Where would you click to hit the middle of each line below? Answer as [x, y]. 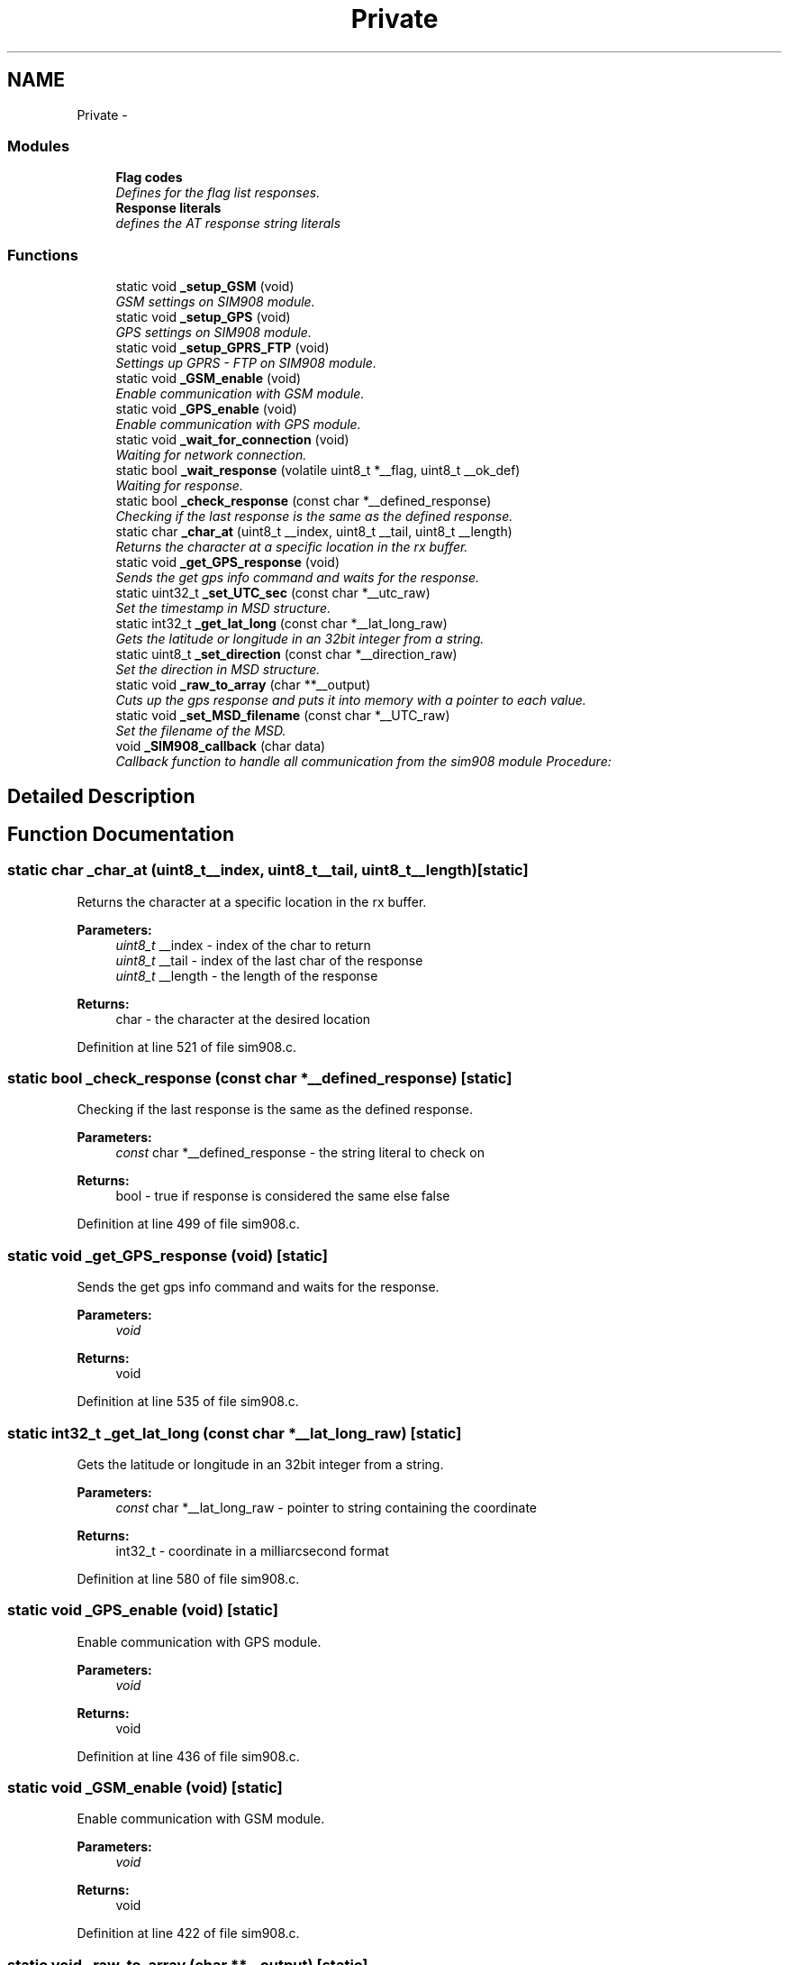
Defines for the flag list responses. [218, 193]
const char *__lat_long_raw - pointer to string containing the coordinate [326, 1507]
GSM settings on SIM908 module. [215, 302]
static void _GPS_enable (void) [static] [143, 1610]
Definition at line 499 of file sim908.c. [188, 1224]
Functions [43, 255]
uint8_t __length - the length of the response [247, 975]
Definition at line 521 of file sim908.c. [187, 1046]
